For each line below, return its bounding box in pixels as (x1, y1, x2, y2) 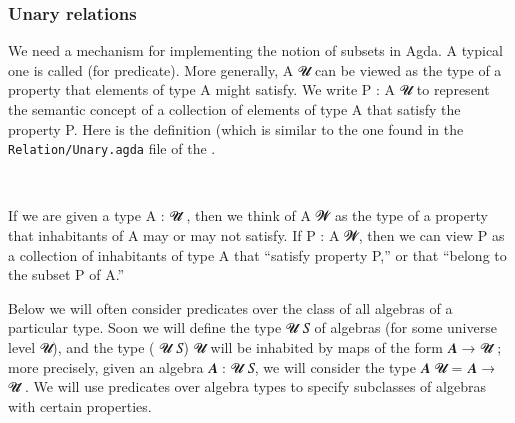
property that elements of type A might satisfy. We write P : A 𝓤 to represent (8, 79, 490, 100)
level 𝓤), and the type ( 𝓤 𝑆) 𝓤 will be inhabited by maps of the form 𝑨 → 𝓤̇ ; (8, 337, 502, 357)
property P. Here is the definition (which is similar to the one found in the (8, 118, 464, 139)
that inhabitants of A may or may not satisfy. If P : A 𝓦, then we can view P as (8, 225, 505, 246)
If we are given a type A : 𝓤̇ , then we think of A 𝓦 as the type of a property (8, 205, 488, 226)
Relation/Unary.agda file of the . (8, 138, 216, 159)
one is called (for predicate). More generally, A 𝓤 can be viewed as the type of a (8, 59, 502, 80)
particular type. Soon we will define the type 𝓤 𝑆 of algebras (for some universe (8, 317, 497, 338)
